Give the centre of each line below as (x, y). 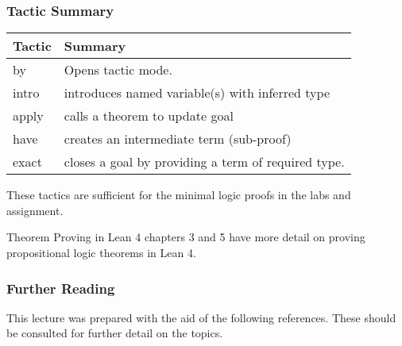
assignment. (35, 210)
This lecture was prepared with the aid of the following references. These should (201, 317)
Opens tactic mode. (118, 70)
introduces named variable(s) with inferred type (197, 93)
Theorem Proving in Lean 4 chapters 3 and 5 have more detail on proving (186, 237)
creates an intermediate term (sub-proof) (178, 139)
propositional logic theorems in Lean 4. (101, 252)
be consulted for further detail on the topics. (115, 333)
